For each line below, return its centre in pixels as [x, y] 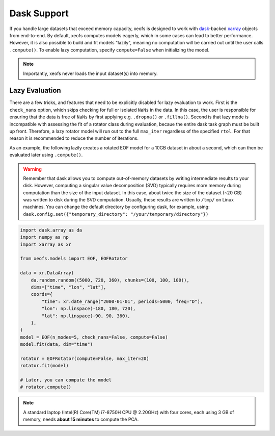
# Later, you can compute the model [66, 380]
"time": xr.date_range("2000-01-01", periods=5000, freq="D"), [122, 301]
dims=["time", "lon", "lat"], [68, 287]
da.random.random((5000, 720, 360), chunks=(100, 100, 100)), [110, 280]
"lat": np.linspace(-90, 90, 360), [86, 316]
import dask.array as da [51, 230]
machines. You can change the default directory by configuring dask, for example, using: [116, 207]
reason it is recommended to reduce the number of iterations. [74, 138]
